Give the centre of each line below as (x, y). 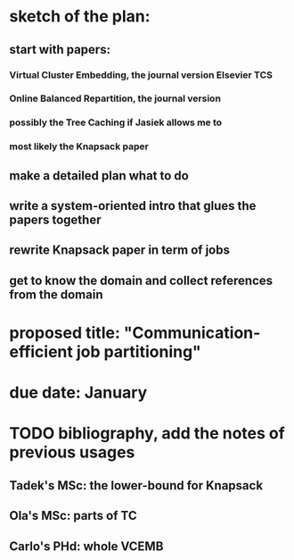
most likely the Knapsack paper (79, 146)
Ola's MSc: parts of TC (73, 516)
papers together (55, 220)
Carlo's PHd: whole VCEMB (86, 546)
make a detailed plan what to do (99, 176)
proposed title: (65, 333)
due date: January (78, 393)
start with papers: (60, 50)
